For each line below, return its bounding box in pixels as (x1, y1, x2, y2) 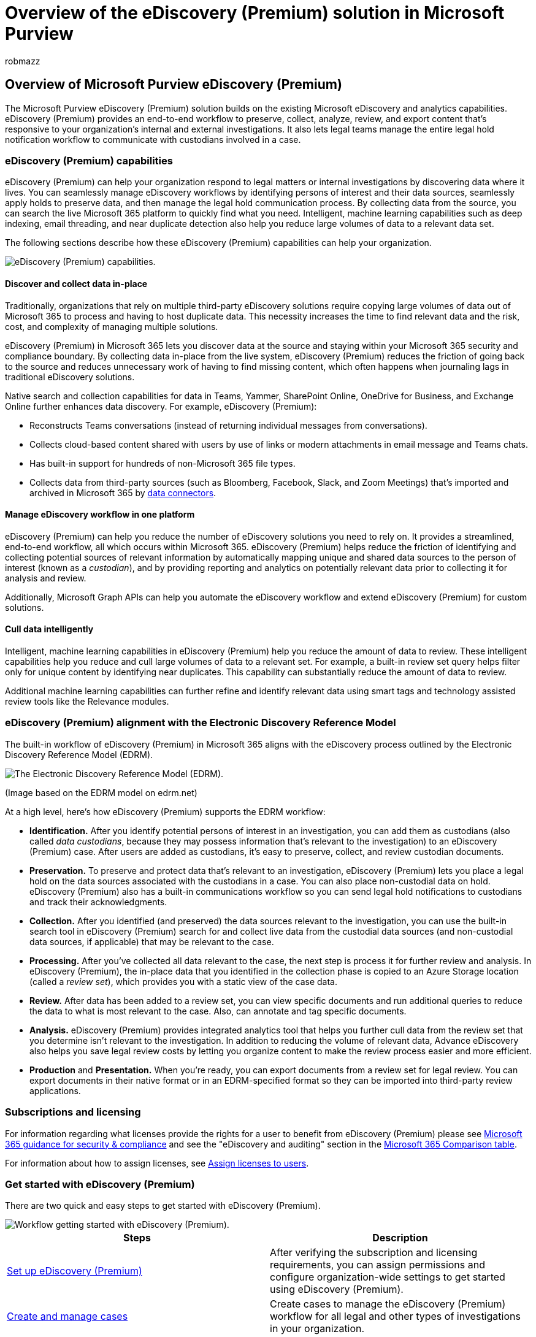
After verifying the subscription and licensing (270, 1246, 478, 1259)
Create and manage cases (7, 1310, 128, 1323)
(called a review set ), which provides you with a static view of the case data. (29, 976, 337, 987)
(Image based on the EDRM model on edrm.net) (5, 787, 197, 798)
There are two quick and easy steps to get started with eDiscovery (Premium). (5, 1200, 321, 1211)
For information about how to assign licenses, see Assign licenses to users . (5, 1157, 309, 1168)
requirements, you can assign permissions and (270, 1258, 485, 1271)
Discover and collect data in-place (5, 278, 148, 289)
